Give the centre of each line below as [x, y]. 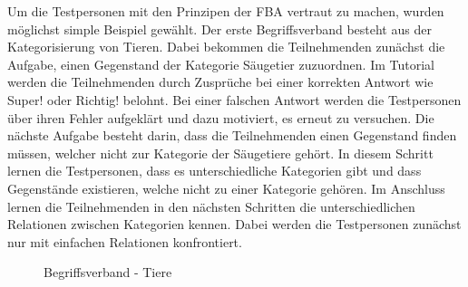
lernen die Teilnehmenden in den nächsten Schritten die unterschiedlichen [211, 206]
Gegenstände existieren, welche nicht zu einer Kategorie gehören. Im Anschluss [226, 188]
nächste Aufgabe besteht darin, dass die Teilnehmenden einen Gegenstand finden [232, 135]
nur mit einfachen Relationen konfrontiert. [125, 241]
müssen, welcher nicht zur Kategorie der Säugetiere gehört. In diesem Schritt [220, 153]
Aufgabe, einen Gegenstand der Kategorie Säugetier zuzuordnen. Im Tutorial [221, 64]
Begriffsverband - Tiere [108, 272]
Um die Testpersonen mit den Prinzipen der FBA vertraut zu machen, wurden [226, 11]
